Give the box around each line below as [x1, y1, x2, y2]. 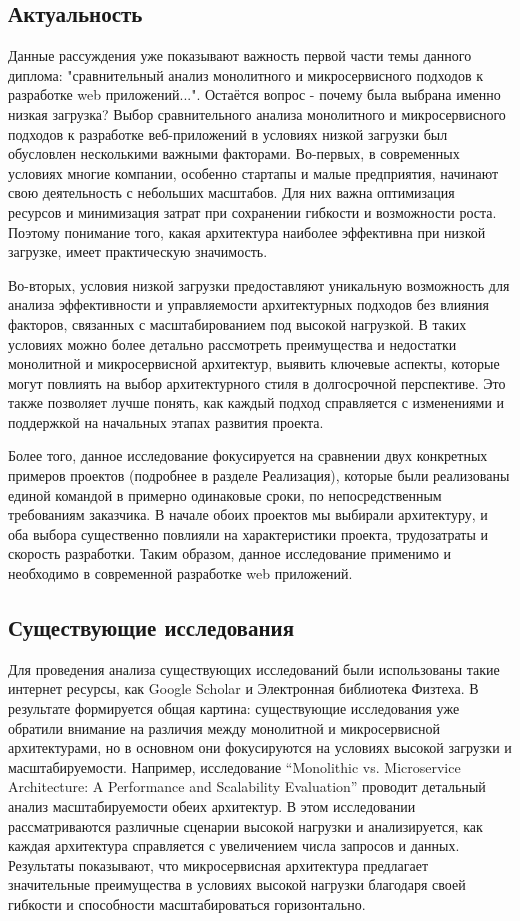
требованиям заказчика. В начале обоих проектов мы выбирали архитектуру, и [8, 504, 488, 525]
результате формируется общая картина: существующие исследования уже [8, 698, 460, 719]
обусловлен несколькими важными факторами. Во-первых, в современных [8, 143, 460, 164]
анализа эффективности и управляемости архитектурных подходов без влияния [8, 294, 490, 315]
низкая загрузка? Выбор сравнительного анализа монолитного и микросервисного [8, 103, 506, 124]
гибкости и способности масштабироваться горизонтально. [8, 893, 366, 914]
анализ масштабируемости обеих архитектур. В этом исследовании [8, 796, 416, 816]
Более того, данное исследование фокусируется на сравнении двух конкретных [8, 445, 488, 466]
